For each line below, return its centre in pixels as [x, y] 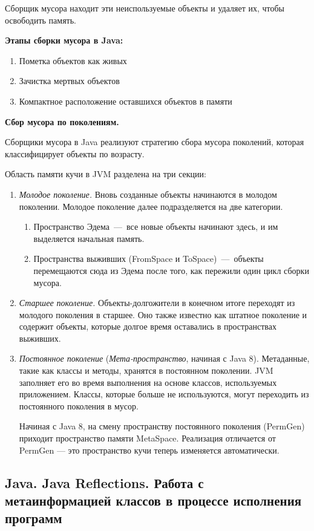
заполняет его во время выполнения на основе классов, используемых [148, 382]
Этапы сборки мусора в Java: [64, 40]
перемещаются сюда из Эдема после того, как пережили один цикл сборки [171, 270]
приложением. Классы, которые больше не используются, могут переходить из [164, 394]
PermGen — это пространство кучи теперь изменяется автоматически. [149, 450]
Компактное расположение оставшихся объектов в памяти [126, 101]
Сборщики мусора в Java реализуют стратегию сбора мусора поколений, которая [155, 142]
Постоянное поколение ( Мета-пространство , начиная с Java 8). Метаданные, [164, 358]
